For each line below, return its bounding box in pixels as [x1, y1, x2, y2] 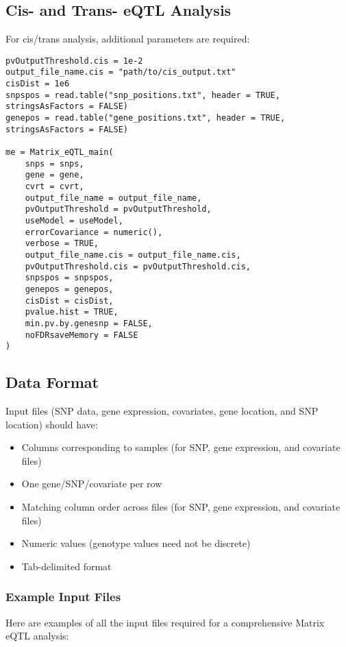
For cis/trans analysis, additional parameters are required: [5, 32, 250, 46]
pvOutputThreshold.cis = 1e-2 [5, 56, 143, 66]
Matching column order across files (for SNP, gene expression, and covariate [21, 500, 341, 514]
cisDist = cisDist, [25, 295, 114, 306]
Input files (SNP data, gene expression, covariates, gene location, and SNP [5, 404, 319, 418]
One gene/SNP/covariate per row [21, 476, 162, 491]
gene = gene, [25, 170, 84, 180]
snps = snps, [25, 158, 84, 169]
